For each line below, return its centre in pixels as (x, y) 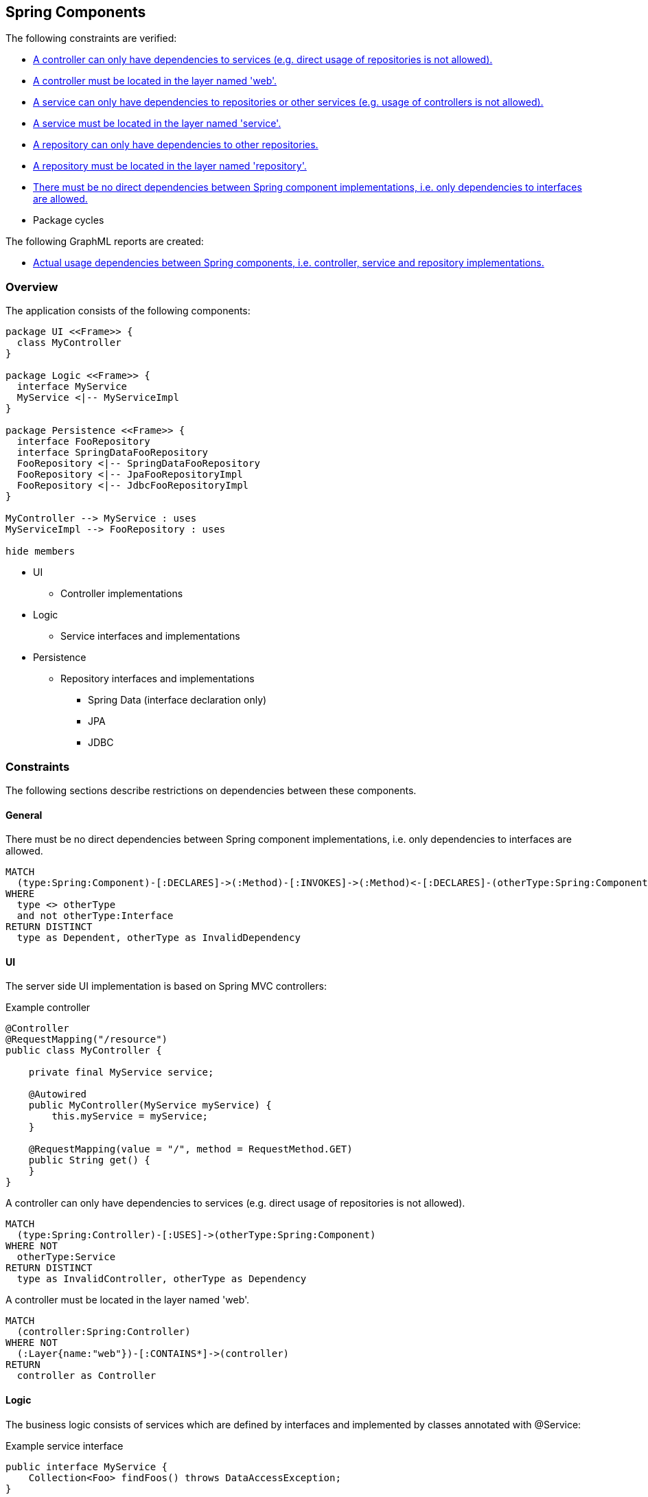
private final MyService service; (121, 1072)
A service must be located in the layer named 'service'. (157, 124)
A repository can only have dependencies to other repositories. (176, 145)
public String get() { (89, 1160)
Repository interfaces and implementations (158, 679)
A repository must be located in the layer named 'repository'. (170, 166)
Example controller (48, 1008)
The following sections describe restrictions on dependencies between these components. (211, 790)
